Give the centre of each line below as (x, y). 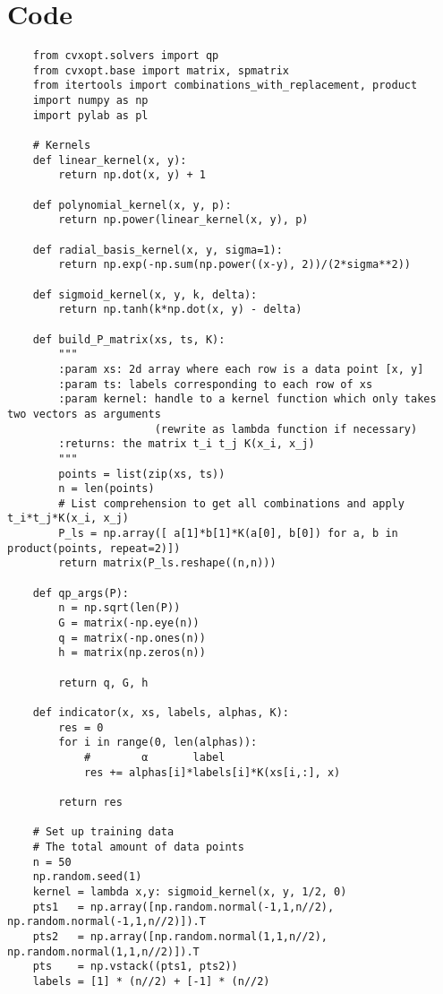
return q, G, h (103, 683)
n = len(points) (106, 489)
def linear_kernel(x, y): (110, 160)
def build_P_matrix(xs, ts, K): (129, 339)
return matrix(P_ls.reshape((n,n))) (167, 563)
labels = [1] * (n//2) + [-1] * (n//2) (151, 981)
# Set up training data (103, 832)
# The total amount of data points (138, 847)
